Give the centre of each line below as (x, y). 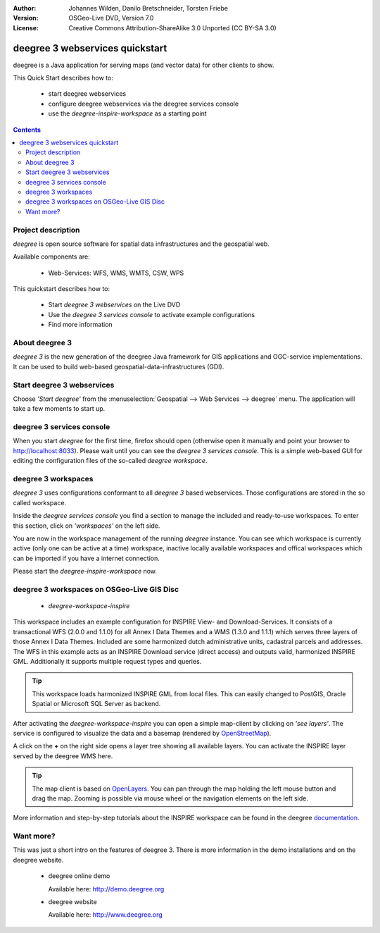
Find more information (80, 325)
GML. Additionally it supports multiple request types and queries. (107, 662)
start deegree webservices (87, 94)
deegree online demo (79, 876)
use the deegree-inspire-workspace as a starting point (127, 113)
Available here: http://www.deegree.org (106, 915)
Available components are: (52, 257)
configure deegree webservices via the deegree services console (144, 104)
